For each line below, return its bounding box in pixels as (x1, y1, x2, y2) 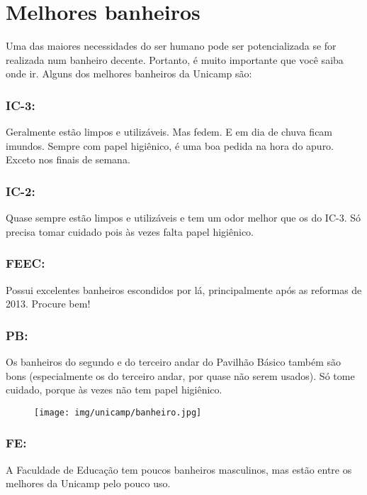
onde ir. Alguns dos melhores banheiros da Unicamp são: (6, 66, 252, 81)
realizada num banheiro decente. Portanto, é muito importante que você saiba (6, 52, 344, 67)
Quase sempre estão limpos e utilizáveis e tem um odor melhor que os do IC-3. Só (6, 210, 361, 225)
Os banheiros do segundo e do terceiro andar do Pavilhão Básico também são (6, 354, 341, 369)
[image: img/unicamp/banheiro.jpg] (34, 407, 202, 418)
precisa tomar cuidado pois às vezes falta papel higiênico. (6, 224, 254, 239)
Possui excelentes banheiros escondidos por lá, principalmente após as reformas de (6, 282, 362, 297)
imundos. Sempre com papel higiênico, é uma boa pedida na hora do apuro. (6, 138, 334, 153)
